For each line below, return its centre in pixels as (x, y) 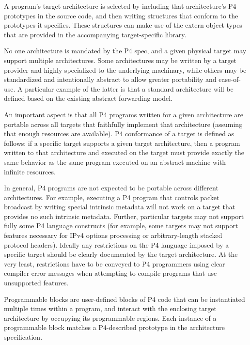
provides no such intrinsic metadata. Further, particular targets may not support (124, 216)
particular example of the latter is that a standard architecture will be (129, 88)
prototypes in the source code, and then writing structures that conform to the (121, 15)
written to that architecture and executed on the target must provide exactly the (124, 152)
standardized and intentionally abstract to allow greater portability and (110, 79)
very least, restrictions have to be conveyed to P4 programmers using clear (115, 263)
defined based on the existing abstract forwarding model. (88, 98)
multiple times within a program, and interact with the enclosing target (110, 308)
